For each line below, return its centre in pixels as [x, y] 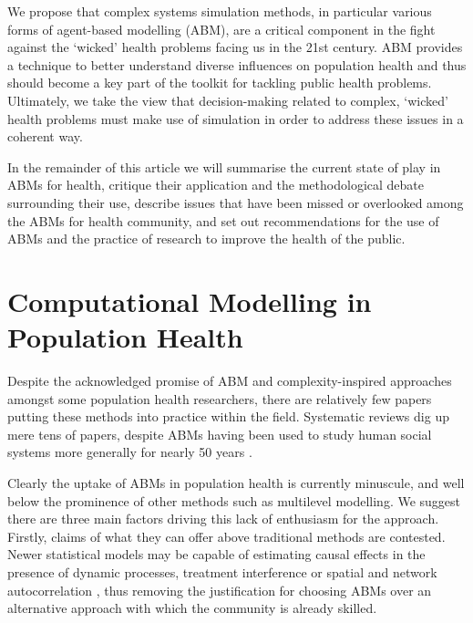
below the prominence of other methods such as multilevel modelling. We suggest [234, 500]
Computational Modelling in [190, 301]
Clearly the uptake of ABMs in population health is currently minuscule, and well [236, 483]
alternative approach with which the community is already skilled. [192, 608]
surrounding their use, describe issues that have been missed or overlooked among [236, 202]
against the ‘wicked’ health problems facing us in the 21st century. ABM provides [235, 47]
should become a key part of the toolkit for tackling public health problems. [220, 83]
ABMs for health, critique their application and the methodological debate [216, 185]
